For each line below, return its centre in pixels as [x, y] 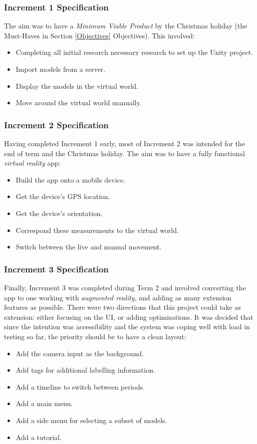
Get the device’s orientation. [59, 213]
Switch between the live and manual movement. [89, 247]
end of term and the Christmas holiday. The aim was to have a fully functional [125, 153]
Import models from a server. [60, 69]
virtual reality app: [32, 163]
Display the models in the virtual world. [77, 86]
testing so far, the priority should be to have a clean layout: [95, 336]
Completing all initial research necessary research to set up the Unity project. [134, 52]
